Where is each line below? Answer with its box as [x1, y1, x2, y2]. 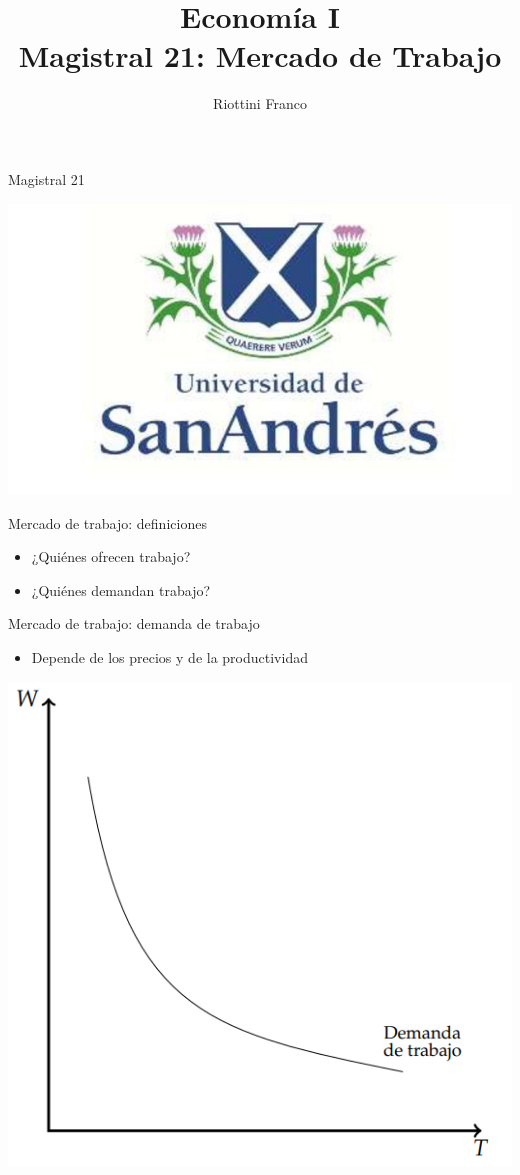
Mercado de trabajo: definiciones [8, 512, 207, 533]
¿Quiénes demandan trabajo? [31, 579, 211, 600]
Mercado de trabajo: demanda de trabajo [8, 613, 260, 634]
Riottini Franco [213, 93, 307, 114]
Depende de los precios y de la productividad [31, 646, 308, 667]
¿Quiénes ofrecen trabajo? [31, 546, 191, 567]
